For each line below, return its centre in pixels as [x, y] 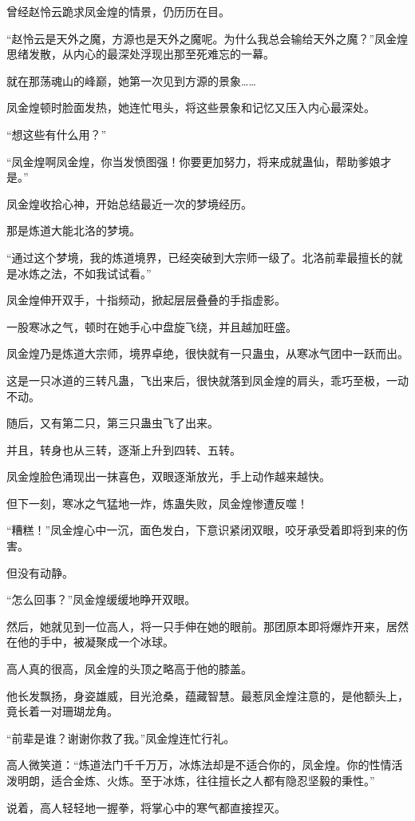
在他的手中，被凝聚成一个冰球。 [90, 642]
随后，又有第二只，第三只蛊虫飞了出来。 [113, 423]
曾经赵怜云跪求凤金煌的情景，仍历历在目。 [118, 11]
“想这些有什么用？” [57, 134]
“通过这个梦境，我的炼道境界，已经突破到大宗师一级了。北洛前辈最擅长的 [199, 257]
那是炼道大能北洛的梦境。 [73, 230]
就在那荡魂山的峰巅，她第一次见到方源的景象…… [131, 80]
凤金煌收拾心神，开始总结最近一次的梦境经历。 [129, 203]
